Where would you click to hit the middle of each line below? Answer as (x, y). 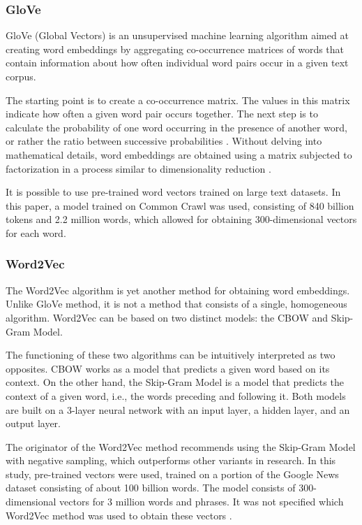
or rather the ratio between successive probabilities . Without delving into (164, 141)
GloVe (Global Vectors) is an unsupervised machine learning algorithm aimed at (177, 35)
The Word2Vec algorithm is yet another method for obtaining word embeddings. (178, 290)
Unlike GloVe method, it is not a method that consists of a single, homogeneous (176, 304)
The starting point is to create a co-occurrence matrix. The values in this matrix (178, 100)
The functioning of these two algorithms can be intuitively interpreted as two (171, 355)
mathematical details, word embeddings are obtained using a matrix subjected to (179, 154)
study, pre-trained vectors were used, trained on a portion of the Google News (172, 474)
